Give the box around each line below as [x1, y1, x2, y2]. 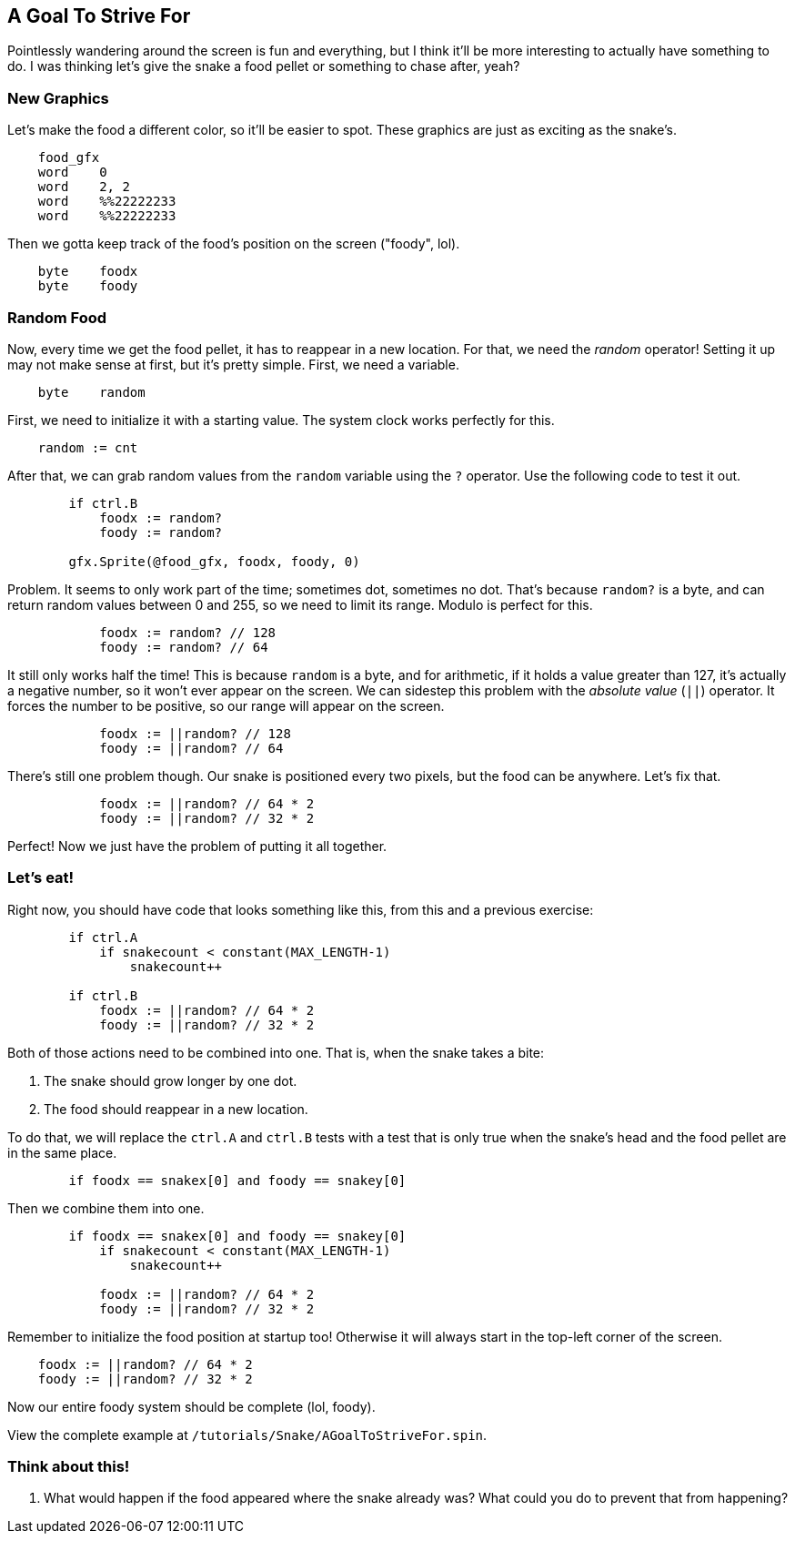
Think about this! [7, 1457, 130, 1476]
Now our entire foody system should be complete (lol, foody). [7, 1398, 376, 1414]
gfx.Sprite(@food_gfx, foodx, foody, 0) [68, 553, 360, 569]
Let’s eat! [7, 868, 75, 887]
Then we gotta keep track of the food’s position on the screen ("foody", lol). [7, 236, 460, 252]
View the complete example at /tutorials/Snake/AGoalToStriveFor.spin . [7, 1426, 488, 1443]
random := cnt [37, 440, 138, 455]
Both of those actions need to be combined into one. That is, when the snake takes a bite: [7, 1044, 545, 1060]
